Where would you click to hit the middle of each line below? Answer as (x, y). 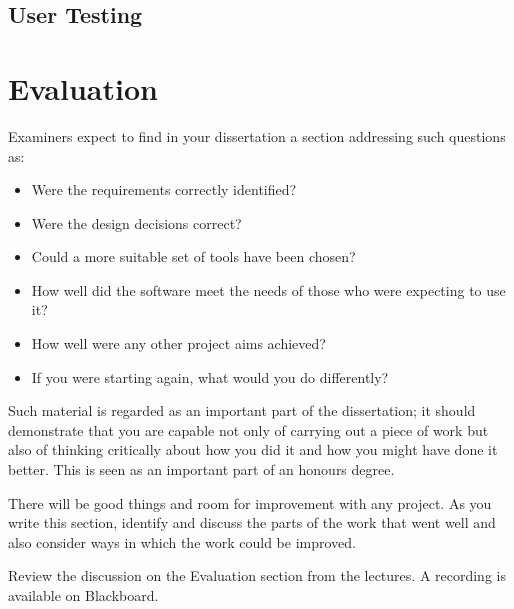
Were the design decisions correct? (136, 222)
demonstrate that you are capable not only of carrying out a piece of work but (248, 429)
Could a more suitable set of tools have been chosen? (193, 256)
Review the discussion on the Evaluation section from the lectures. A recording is (257, 575)
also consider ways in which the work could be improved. (182, 541)
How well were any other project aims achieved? (178, 343)
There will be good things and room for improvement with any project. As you (250, 502)
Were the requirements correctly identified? (164, 189)
